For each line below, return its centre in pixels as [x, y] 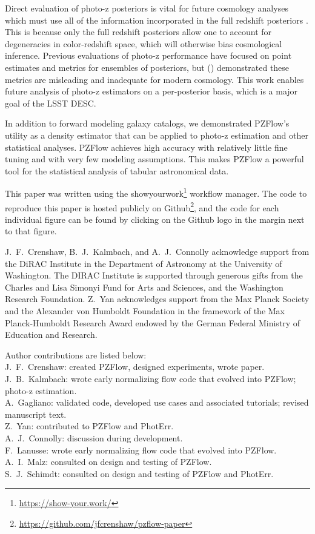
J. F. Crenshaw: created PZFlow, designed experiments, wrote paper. [135, 367]
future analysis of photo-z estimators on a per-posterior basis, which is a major [151, 91]
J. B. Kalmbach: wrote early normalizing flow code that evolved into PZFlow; [151, 378]
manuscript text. [36, 414]
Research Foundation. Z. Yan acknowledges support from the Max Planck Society [157, 299]
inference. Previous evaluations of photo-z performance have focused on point [148, 55]
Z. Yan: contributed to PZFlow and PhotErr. [89, 426]
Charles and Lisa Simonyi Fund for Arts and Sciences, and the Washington [144, 287]
